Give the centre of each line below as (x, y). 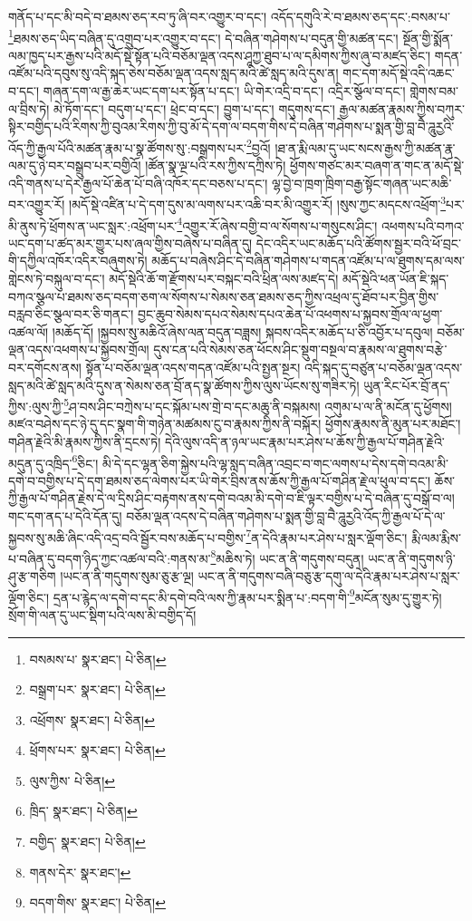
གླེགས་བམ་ (434, 91)
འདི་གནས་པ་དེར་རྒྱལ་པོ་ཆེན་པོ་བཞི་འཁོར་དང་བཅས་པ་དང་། (138, 183)
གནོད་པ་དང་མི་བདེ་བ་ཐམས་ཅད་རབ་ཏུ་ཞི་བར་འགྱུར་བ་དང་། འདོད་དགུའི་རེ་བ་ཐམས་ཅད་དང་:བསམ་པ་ (229, 16)
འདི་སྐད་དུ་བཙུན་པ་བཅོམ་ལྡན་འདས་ (383, 367)
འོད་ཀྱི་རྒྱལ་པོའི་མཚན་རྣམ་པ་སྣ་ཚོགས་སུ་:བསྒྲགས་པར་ (127, 147)
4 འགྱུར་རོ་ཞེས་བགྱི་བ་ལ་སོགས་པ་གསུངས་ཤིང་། (277, 224)
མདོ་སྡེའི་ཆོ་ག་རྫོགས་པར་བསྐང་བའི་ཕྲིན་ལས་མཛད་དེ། (224, 278)
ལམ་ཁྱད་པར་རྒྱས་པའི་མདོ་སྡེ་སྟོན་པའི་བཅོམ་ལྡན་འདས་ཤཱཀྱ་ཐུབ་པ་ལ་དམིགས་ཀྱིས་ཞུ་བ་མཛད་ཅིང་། (220, 55)
